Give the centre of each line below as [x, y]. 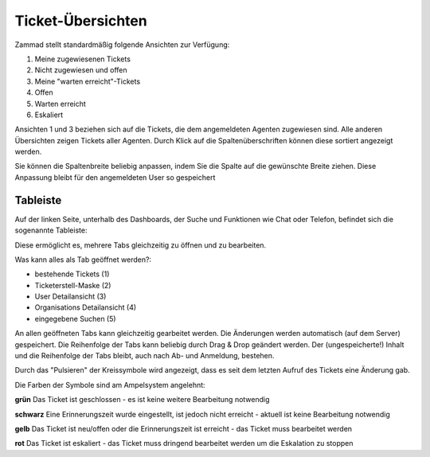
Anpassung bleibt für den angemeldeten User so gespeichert [115, 177]
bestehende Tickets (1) [72, 274]
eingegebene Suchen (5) [75, 318]
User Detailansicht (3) [70, 297]
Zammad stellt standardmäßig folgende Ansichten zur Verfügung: [122, 45]
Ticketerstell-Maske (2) [73, 285]
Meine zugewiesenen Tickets [83, 59]
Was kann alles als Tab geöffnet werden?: [83, 260]
